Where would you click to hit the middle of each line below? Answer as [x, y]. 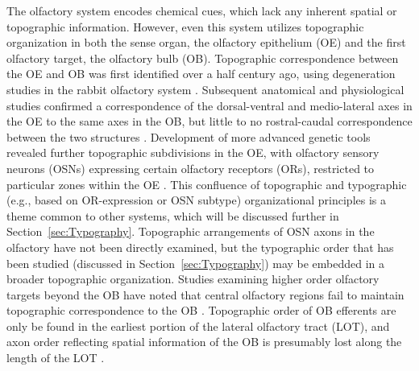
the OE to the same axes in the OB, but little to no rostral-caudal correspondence [209, 121]
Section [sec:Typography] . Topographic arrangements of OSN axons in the [191, 231]
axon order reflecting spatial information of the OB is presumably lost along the [204, 342]
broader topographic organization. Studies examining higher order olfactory [193, 279]
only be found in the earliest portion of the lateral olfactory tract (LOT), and [198, 326]
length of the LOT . [56, 358]
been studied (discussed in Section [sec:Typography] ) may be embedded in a [196, 263]
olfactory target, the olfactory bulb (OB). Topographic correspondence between [203, 58]
